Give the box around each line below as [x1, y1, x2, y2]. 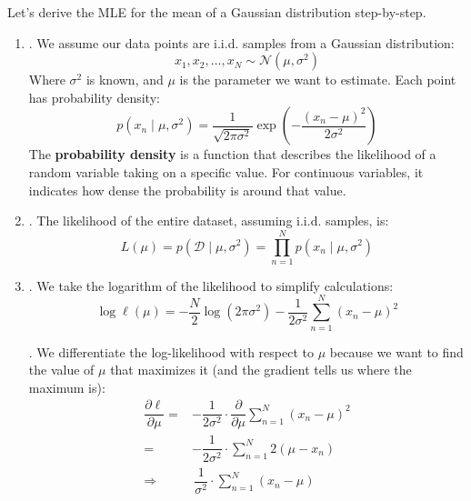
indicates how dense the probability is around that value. [28, 180, 346, 199]
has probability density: [28, 87, 160, 106]
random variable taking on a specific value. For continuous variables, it [28, 162, 424, 181]
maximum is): [28, 377, 105, 396]
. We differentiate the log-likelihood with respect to [28, 342, 315, 361]
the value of [28, 360, 95, 379]
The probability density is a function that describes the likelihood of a [28, 145, 436, 164]
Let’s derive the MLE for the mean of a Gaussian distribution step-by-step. [7, 3, 426, 21]
